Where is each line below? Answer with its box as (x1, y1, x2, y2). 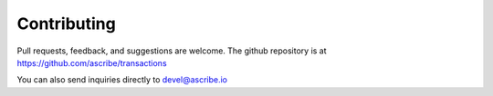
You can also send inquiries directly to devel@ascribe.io (16, 74, 228, 85)
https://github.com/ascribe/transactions (16, 57, 168, 68)
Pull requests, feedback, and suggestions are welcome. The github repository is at (16, 45, 328, 56)
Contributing (16, 14, 116, 34)
